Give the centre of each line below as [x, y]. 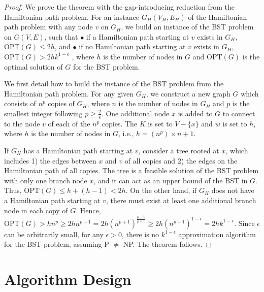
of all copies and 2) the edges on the [181, 160]
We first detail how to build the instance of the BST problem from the [114, 84]
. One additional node [135, 113]
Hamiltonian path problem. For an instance [72, 17]
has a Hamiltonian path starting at [78, 150]
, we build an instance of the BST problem [187, 27]
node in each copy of [36, 210]
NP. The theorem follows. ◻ [168, 244]
